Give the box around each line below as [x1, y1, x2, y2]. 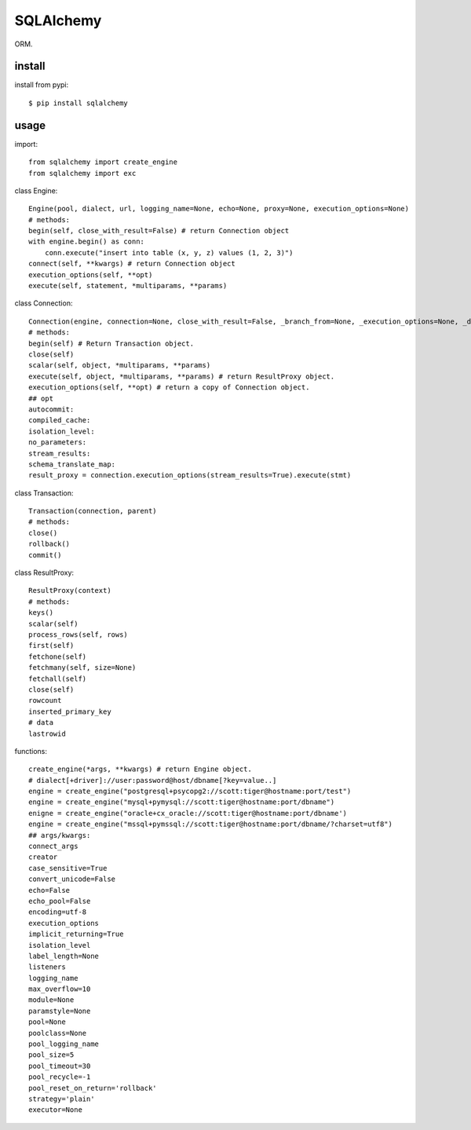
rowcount [28, 696, 62, 705]
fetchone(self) [28, 652, 87, 661]
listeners [28, 963, 66, 971]
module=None [28, 996, 75, 1004]
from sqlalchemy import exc [28, 169, 137, 177]
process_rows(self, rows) [28, 630, 129, 639]
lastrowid [28, 729, 66, 738]
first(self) [28, 641, 75, 650]
